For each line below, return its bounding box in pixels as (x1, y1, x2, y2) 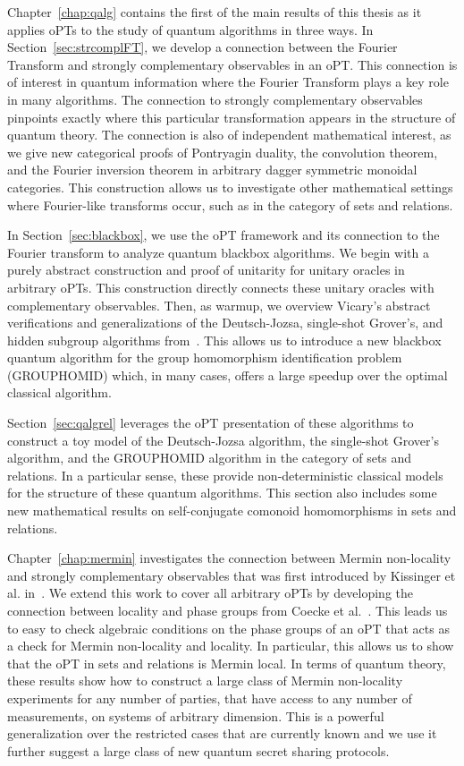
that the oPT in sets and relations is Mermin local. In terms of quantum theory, (7, 653, 446, 672)
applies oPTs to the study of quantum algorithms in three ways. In (7, 20, 374, 38)
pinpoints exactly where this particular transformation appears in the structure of (7, 107, 456, 126)
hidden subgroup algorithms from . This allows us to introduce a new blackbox (7, 330, 442, 349)
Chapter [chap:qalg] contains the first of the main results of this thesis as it (7, 3, 422, 21)
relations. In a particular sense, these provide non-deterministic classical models (7, 465, 443, 484)
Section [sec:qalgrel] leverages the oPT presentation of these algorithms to (7, 413, 414, 432)
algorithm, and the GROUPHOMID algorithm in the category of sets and (7, 448, 412, 467)
